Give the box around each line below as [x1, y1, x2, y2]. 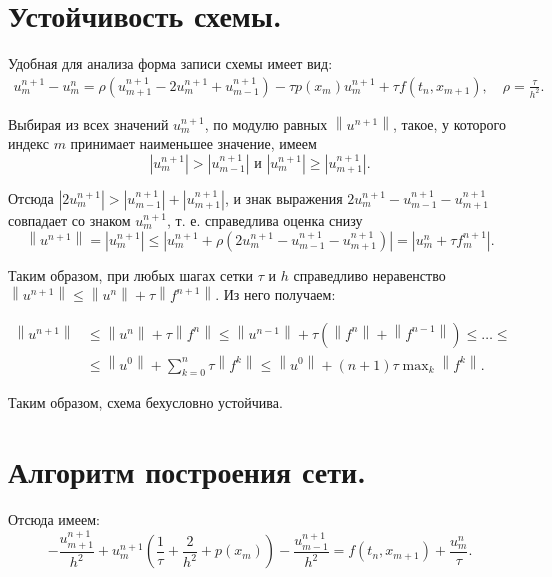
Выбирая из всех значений [8, 113, 169, 134]
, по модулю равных [204, 113, 328, 134]
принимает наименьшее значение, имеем [70, 133, 317, 154]
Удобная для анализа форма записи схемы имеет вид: [8, 53, 333, 74]
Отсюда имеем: [8, 509, 100, 530]
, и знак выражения [224, 187, 343, 208]
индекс [8, 133, 49, 154]
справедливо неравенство [293, 264, 446, 285]
